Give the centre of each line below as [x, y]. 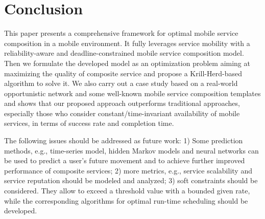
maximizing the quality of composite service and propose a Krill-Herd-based [123, 73]
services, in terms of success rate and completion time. [89, 123]
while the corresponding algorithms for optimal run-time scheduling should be [126, 200]
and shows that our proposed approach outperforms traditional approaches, [122, 103]
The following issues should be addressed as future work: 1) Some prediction [124, 140]
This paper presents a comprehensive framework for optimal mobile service [121, 33]
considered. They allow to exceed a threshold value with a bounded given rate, [127, 191]
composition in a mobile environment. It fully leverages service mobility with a [127, 43]
